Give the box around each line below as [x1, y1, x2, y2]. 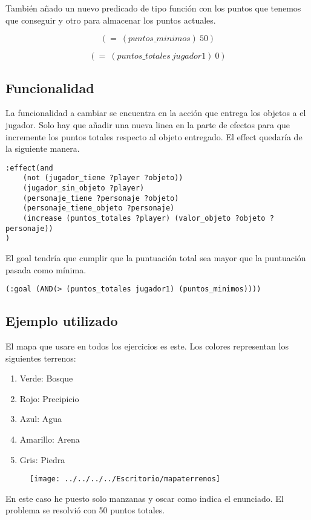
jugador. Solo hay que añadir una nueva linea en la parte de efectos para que [5, 118, 290, 131]
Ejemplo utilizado [5, 311, 118, 330]
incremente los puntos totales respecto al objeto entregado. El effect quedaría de [5, 130, 303, 143]
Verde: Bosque [19, 372, 73, 385]
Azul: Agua [19, 412, 62, 425]
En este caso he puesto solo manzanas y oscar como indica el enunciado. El [5, 492, 284, 504]
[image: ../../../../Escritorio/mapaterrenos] [30, 475, 220, 484]
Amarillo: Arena [19, 433, 80, 446]
